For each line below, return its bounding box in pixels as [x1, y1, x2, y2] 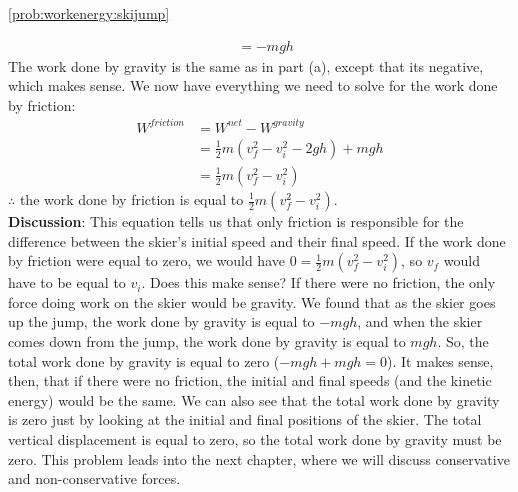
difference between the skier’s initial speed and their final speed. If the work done [8, 230, 506, 251]
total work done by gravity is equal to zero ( [8, 350, 280, 371]
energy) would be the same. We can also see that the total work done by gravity [8, 389, 500, 410]
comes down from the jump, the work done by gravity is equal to [8, 330, 406, 351]
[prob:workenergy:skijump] [8, 3, 170, 23]
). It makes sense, [387, 350, 494, 371]
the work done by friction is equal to [19, 189, 244, 209]
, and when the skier [357, 311, 483, 332]
